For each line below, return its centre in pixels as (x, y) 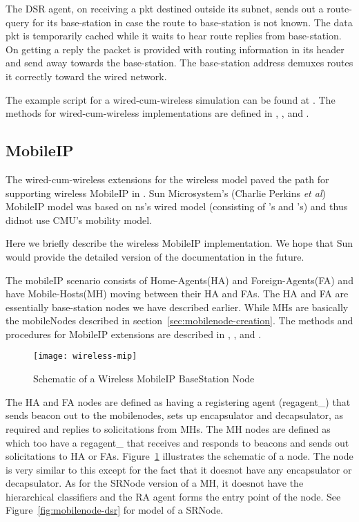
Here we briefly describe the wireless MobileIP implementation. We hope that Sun (179, 243)
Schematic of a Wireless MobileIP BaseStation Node (144, 379)
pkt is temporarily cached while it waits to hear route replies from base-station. (174, 36)
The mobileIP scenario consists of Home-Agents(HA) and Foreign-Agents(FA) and (179, 280)
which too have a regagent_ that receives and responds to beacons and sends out (177, 442)
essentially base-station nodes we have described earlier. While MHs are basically (177, 307)
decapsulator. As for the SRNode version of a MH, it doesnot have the (155, 483)
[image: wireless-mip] (85, 356)
